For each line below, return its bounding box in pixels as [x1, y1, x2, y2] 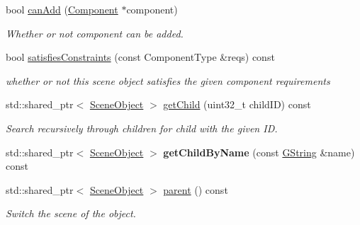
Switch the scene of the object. [6, 206, 136, 221]
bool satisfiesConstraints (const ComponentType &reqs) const [6, 50, 275, 64]
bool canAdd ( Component [6, 2, 118, 16]
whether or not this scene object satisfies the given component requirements [6, 73, 330, 88]
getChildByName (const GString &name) [163, 144, 355, 159]
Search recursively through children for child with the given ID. [6, 120, 278, 135]
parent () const [163, 182, 228, 197]
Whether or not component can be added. [6, 25, 184, 40]
